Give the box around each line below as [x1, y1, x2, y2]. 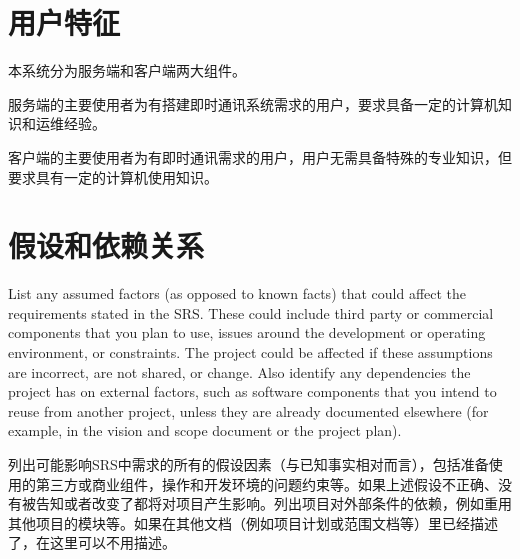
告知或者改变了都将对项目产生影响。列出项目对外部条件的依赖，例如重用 [35, 493, 512, 514]
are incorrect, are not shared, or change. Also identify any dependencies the [8, 361, 471, 382]
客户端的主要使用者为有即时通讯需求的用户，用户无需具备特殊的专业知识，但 [8, 146, 512, 167]
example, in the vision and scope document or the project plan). [8, 420, 402, 441]
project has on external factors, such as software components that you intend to [8, 381, 497, 402]
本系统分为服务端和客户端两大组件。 [8, 60, 246, 81]
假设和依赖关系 [8, 225, 205, 266]
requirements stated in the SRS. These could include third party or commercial [8, 302, 494, 323]
